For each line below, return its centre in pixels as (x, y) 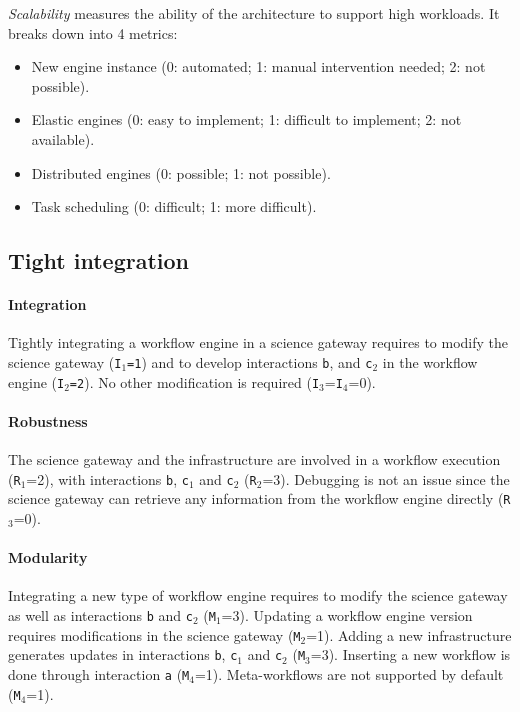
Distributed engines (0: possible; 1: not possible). (181, 172)
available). (63, 138)
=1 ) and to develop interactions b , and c (250, 361)
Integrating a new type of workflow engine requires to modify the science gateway (258, 595)
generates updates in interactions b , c (123, 654)
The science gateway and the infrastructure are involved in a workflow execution (254, 459)
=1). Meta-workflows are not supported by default (349, 673)
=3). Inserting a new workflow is (410, 654)
